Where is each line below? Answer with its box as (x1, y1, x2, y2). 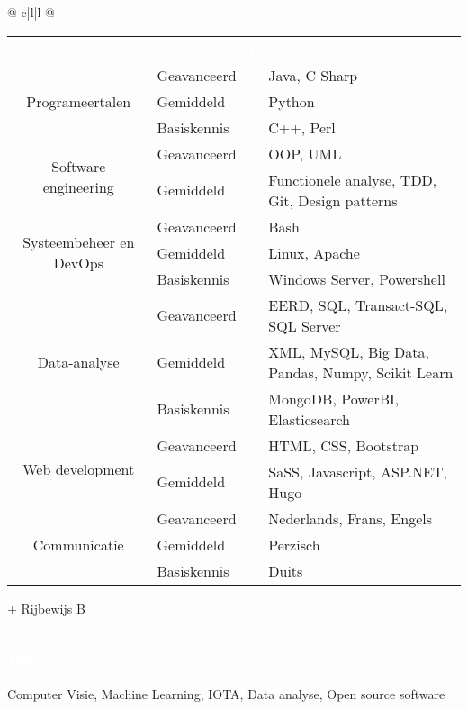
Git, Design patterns (268, 189, 398, 211)
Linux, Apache (268, 241, 360, 263)
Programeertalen (26, 90, 131, 112)
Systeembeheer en (22, 232, 135, 253)
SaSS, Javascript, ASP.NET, (268, 460, 447, 482)
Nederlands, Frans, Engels (268, 507, 433, 529)
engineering (42, 177, 114, 198)
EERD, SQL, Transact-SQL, (268, 294, 448, 315)
